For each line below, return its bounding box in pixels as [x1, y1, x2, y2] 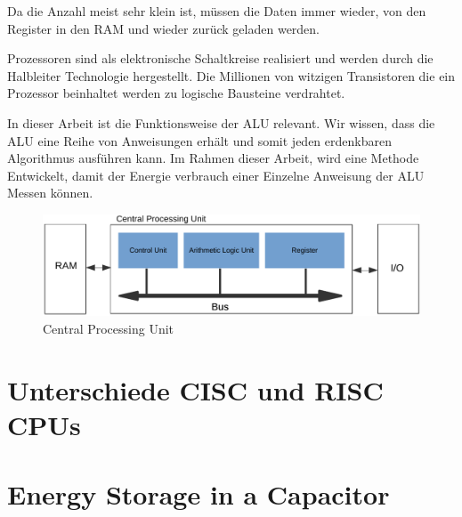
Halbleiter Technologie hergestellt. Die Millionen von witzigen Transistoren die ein [7, 66, 456, 85]
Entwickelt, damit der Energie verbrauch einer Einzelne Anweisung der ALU [7, 166, 425, 184]
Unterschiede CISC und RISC [7, 371, 384, 408]
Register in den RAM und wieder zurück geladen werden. [7, 19, 320, 37]
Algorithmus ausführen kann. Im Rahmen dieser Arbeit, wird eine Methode [7, 149, 419, 167]
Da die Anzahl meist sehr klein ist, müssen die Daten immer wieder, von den [7, 2, 426, 20]
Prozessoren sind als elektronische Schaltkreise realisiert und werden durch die [7, 49, 434, 68]
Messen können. [7, 183, 93, 202]
